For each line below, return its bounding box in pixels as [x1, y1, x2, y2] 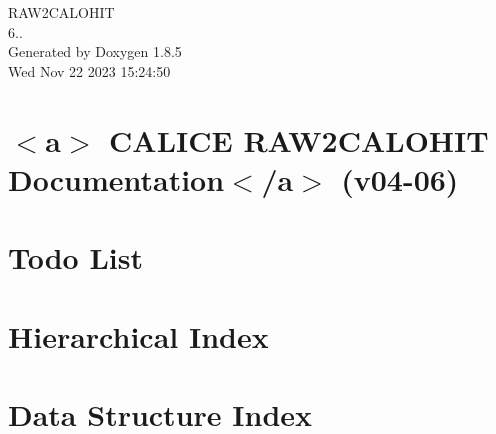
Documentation [8, 158, 225, 199]
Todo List [8, 237, 143, 278]
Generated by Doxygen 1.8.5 [8, 41, 182, 62]
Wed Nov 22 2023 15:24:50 [8, 60, 171, 81]
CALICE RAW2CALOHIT [109, 119, 489, 160]
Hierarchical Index [8, 315, 269, 356]
